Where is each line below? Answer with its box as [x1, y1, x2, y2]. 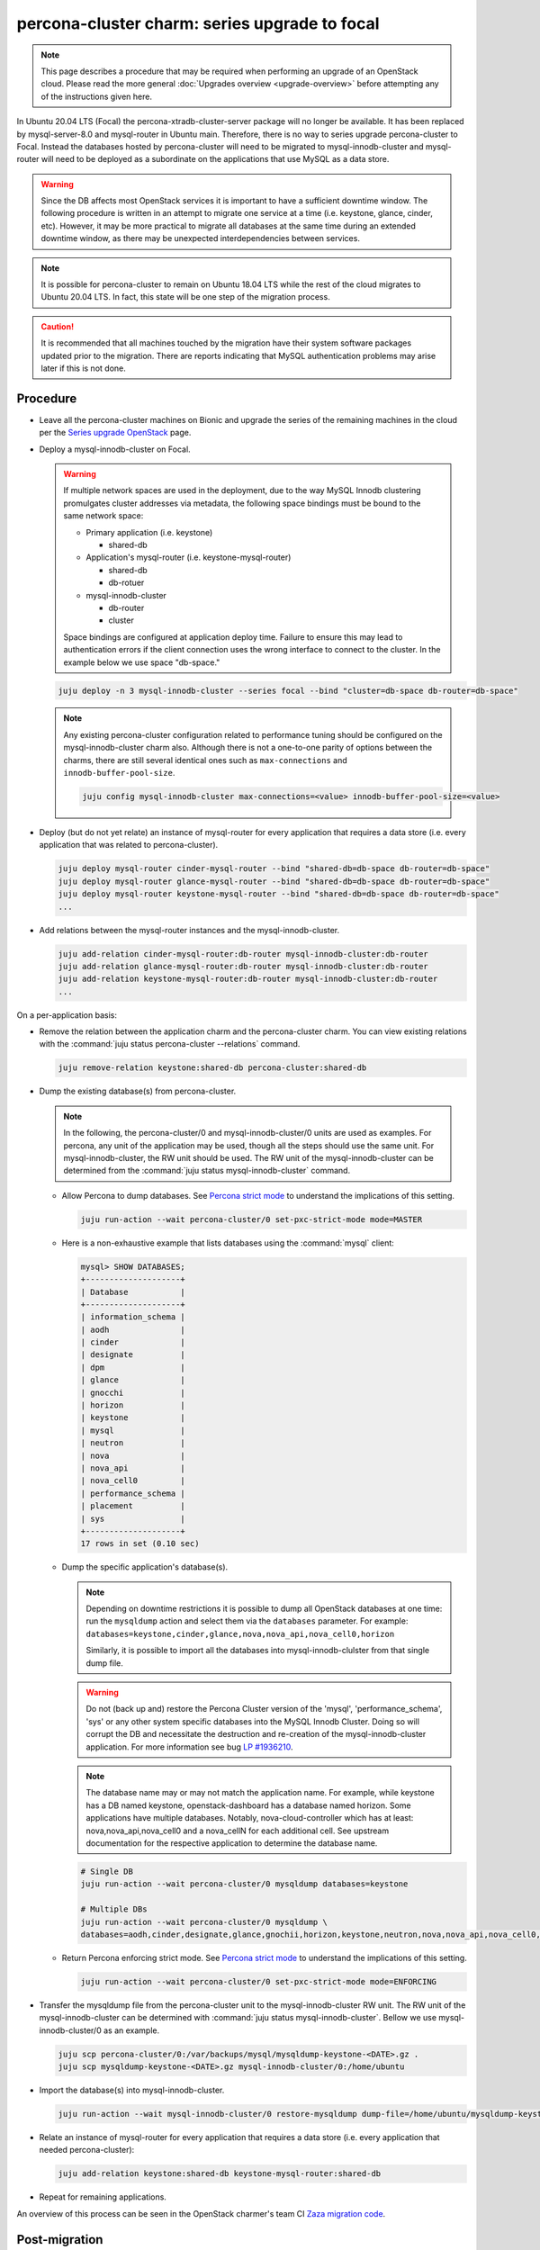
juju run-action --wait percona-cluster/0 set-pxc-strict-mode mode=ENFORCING [80, 1976, 436, 1986]
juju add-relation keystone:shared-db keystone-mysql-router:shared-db [58, 2169, 382, 2179]
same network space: [63, 510, 144, 521]
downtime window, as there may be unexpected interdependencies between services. [40, 233, 360, 244]
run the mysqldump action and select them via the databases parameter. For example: [85, 1615, 409, 1626]
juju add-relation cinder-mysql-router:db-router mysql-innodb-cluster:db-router [58, 949, 429, 958]
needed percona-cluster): [39, 2145, 135, 2155]
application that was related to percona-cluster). [39, 840, 219, 850]
